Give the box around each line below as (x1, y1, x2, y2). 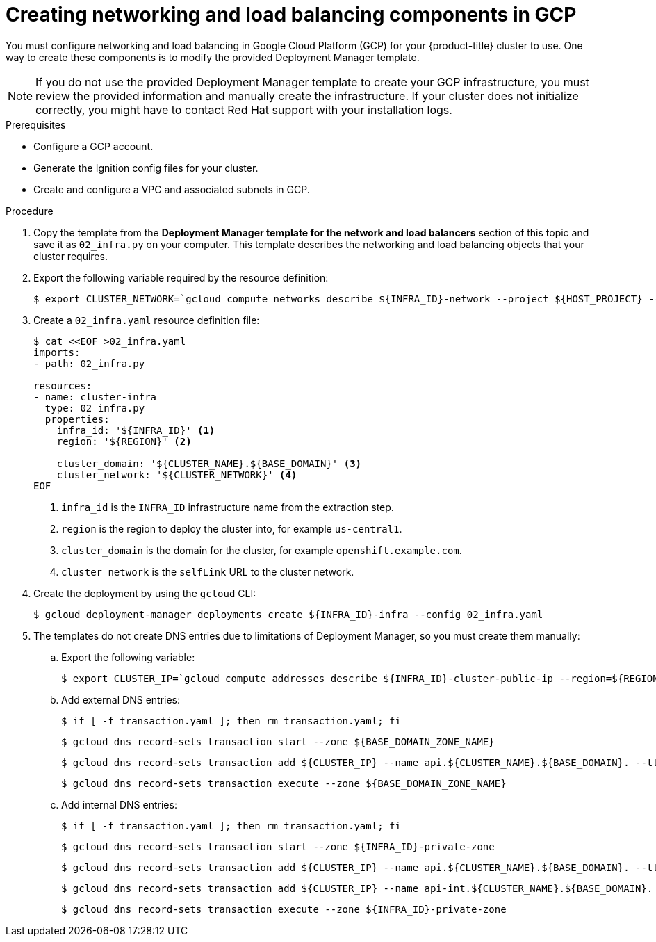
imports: (33, 346, 81, 358)
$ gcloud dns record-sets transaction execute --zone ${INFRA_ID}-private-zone (61, 903, 507, 915)
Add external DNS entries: (61, 693, 181, 706)
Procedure (6, 204, 54, 217)
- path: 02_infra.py (33, 357, 145, 369)
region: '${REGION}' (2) (56, 435, 192, 447)
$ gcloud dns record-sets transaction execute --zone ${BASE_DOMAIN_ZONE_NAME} (61, 777, 507, 789)
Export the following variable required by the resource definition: (33, 271, 329, 284)
